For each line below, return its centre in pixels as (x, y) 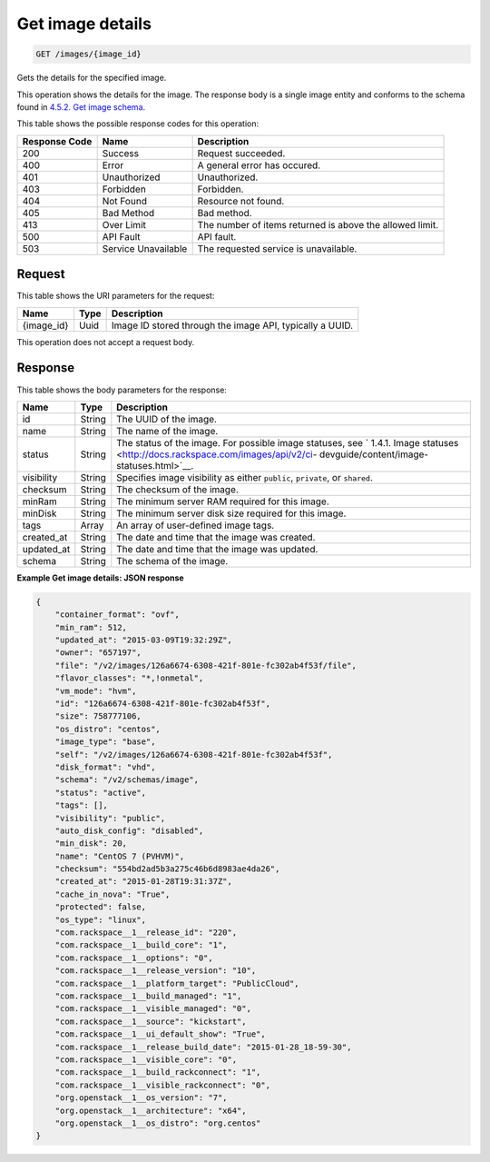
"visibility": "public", (110, 818)
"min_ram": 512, (91, 627)
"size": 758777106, (98, 716)
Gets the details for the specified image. (92, 78)
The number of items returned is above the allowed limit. (318, 224)
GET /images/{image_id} (89, 54)
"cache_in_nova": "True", (113, 894)
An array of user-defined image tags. (196, 525)
